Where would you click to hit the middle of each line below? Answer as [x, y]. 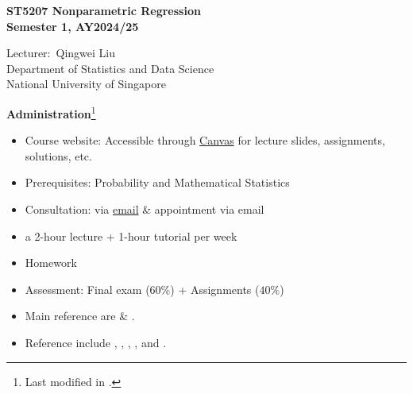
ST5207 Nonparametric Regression [104, 10]
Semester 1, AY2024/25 [73, 26]
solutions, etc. [58, 155]
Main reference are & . [80, 316]
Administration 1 [51, 112]
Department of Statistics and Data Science [110, 68]
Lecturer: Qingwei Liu [61, 53]
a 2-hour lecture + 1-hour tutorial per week [131, 236]
